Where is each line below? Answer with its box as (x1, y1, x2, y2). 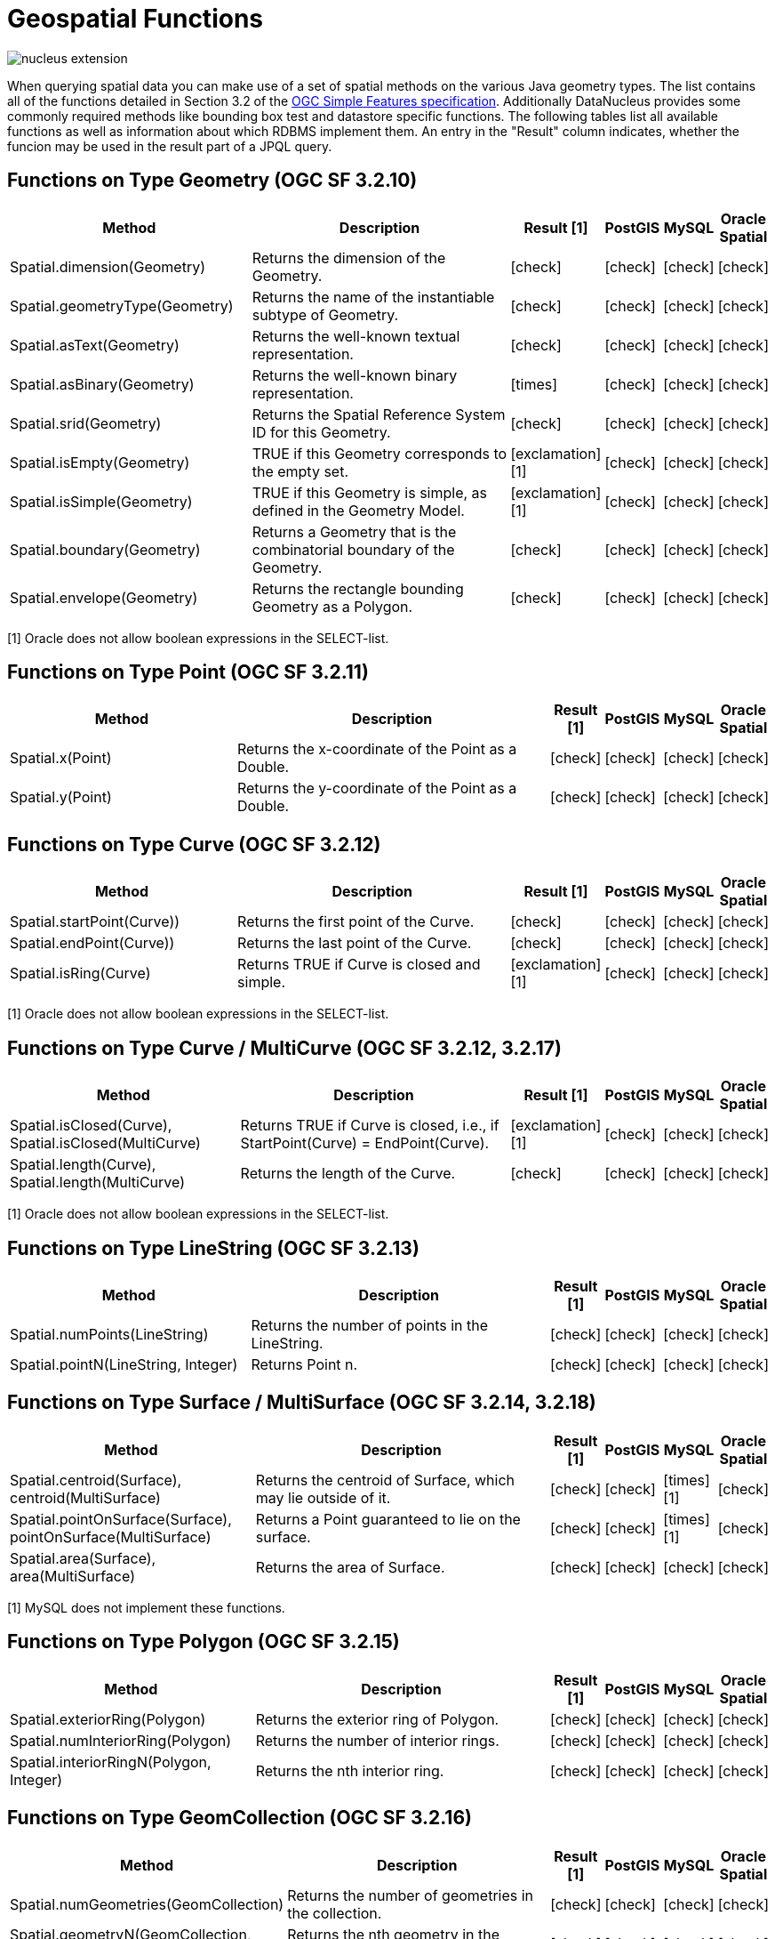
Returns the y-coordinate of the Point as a (236, 779, 517, 798)
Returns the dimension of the (252, 248, 446, 267)
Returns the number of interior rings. (255, 1731, 499, 1750)
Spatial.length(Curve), (10, 1155, 156, 1174)
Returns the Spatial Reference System (252, 405, 506, 423)
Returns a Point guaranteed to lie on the (255, 1509, 521, 1528)
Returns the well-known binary (252, 366, 458, 384)
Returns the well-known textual (252, 326, 460, 345)
